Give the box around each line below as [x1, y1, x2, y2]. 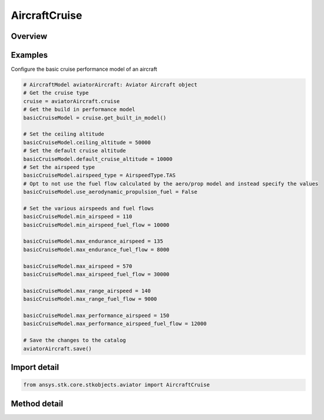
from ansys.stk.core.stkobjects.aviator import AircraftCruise [23, 382, 210, 388]
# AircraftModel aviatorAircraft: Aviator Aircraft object [23, 81, 197, 88]
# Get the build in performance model [23, 106, 135, 113]
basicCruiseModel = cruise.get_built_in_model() [23, 114, 167, 121]
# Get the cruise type [23, 90, 89, 97]
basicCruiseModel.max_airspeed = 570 [23, 263, 133, 269]
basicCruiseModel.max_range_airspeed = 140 [23, 287, 151, 294]
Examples [11, 50, 48, 60]
